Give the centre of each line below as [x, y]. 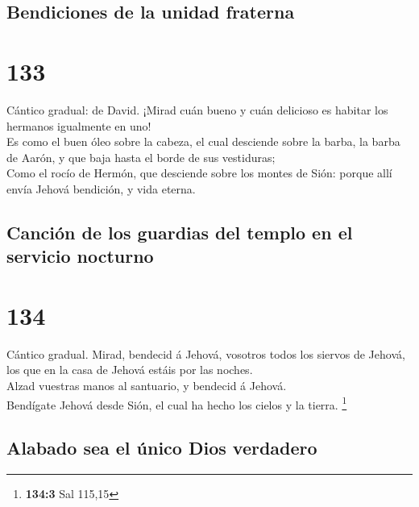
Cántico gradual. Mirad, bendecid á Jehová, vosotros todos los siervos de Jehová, [206, 353]
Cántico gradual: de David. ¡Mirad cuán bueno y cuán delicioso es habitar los [197, 109]
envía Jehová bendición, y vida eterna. [101, 188]
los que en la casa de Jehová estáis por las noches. [130, 370]
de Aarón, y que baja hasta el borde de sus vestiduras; [141, 157]
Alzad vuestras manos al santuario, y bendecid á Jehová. [147, 385]
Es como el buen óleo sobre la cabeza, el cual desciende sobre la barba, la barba [203, 141]
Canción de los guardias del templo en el [180, 232]
